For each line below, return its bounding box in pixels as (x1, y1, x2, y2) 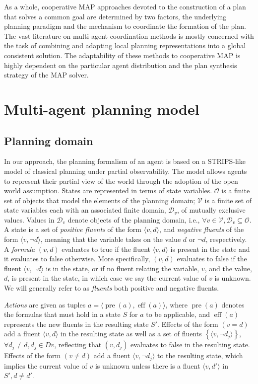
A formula (4, 243, 35, 254)
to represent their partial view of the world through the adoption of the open (4, 175, 238, 186)
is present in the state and (170, 243, 250, 254)
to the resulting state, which (157, 350, 243, 361)
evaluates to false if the (177, 253, 247, 264)
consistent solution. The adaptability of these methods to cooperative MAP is (4, 50, 241, 60)
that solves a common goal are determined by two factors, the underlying (4, 11, 227, 21)
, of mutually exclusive (177, 205, 246, 215)
